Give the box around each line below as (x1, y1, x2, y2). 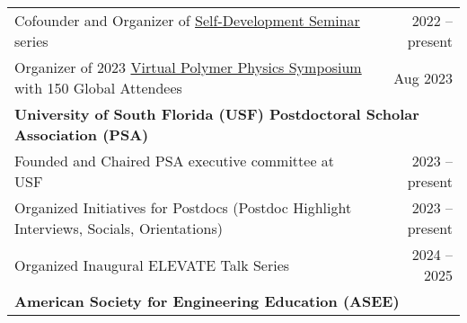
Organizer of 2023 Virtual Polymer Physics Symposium (14, 57, 362, 77)
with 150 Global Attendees (14, 77, 182, 98)
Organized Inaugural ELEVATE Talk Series (14, 254, 290, 275)
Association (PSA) (14, 124, 149, 145)
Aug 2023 (393, 67, 453, 88)
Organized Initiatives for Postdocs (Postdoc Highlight (14, 197, 352, 218)
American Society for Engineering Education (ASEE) (14, 291, 400, 311)
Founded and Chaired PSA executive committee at (14, 150, 335, 171)
